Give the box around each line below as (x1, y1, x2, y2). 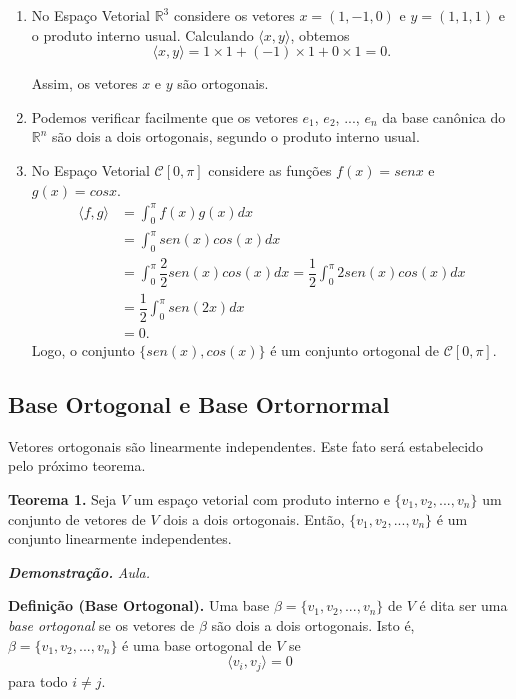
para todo (8, 670, 68, 691)
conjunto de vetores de (8, 508, 146, 529)
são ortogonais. (177, 73, 269, 94)
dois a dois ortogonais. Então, (163, 508, 345, 529)
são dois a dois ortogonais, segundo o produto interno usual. (52, 126, 420, 147)
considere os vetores (173, 5, 295, 25)
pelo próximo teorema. (8, 455, 146, 476)
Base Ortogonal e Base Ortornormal (8, 389, 390, 420)
